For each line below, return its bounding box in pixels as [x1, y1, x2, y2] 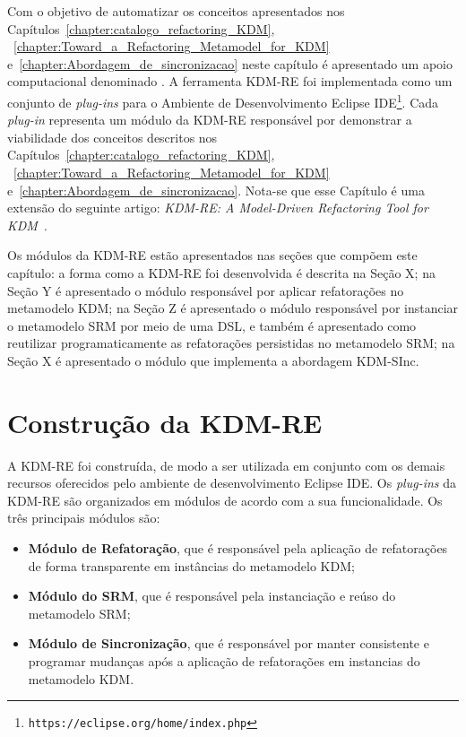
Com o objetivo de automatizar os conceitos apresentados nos [7, 2, 345, 20]
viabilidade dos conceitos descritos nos [7, 127, 218, 146]
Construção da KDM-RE [7, 403, 323, 440]
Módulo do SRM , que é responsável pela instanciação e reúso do [28, 586, 396, 605]
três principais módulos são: [7, 508, 160, 527]
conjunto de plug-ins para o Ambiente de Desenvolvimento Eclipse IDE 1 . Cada [7, 90, 439, 111]
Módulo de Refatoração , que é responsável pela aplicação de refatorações [28, 539, 448, 558]
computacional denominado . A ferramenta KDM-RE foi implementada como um [7, 72, 453, 91]
